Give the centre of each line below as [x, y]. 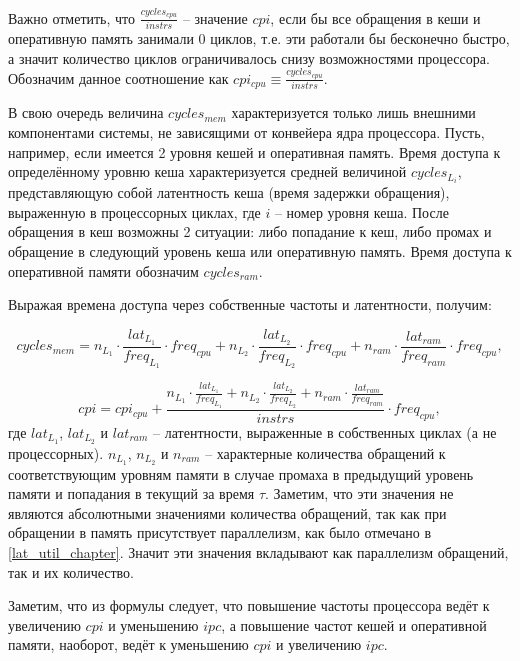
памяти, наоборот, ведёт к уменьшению [128, 644]
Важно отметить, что [72, 17]
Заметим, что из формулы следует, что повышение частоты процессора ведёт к [249, 605]
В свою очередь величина [86, 112]
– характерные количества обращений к [325, 452]
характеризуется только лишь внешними [353, 112]
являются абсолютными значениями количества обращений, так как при [227, 512]
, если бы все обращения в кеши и [375, 17]
